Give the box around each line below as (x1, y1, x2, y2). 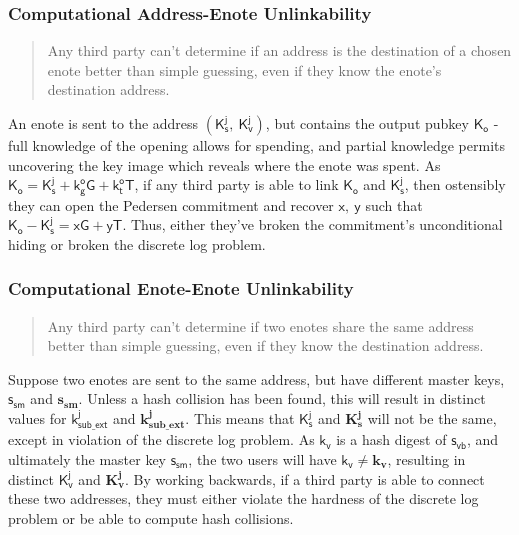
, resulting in (387, 449, 466, 470)
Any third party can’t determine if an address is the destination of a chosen (47, 40, 512, 61)
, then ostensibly (404, 174, 506, 195)
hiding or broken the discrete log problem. (8, 233, 266, 254)
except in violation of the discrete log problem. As (8, 429, 315, 450)
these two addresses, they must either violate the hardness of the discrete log (8, 488, 479, 509)
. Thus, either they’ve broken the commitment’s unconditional (122, 214, 503, 235)
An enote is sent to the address (8, 113, 199, 133)
